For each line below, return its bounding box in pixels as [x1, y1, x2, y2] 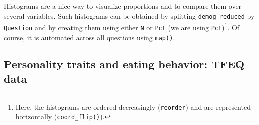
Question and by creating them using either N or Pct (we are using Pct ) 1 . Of [4, 21, 240, 32]
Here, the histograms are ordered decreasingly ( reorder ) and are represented [15, 101, 251, 112]
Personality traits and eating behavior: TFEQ [4, 56, 245, 71]
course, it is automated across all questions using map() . [4, 32, 175, 42]
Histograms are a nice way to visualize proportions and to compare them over [4, 1, 242, 11]
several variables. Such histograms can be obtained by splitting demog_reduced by [4, 10, 255, 21]
